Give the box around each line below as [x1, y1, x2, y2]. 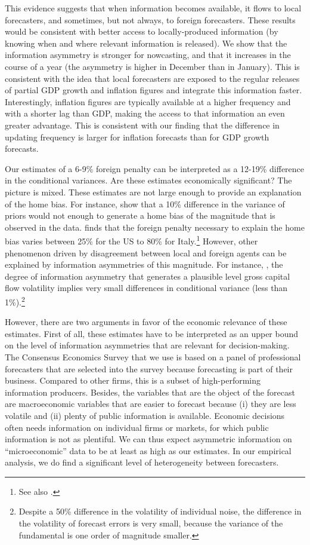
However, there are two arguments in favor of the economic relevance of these [5, 316, 287, 328]
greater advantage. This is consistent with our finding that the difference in [5, 118, 280, 131]
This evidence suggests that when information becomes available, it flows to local [5, 2, 302, 14]
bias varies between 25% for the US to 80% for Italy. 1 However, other [5, 233, 258, 247]
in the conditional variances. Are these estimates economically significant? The [5, 174, 292, 186]
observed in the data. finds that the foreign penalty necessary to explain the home [5, 221, 305, 233]
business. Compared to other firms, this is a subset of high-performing [5, 374, 261, 387]
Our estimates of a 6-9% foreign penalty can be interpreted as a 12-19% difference [5, 162, 305, 174]
